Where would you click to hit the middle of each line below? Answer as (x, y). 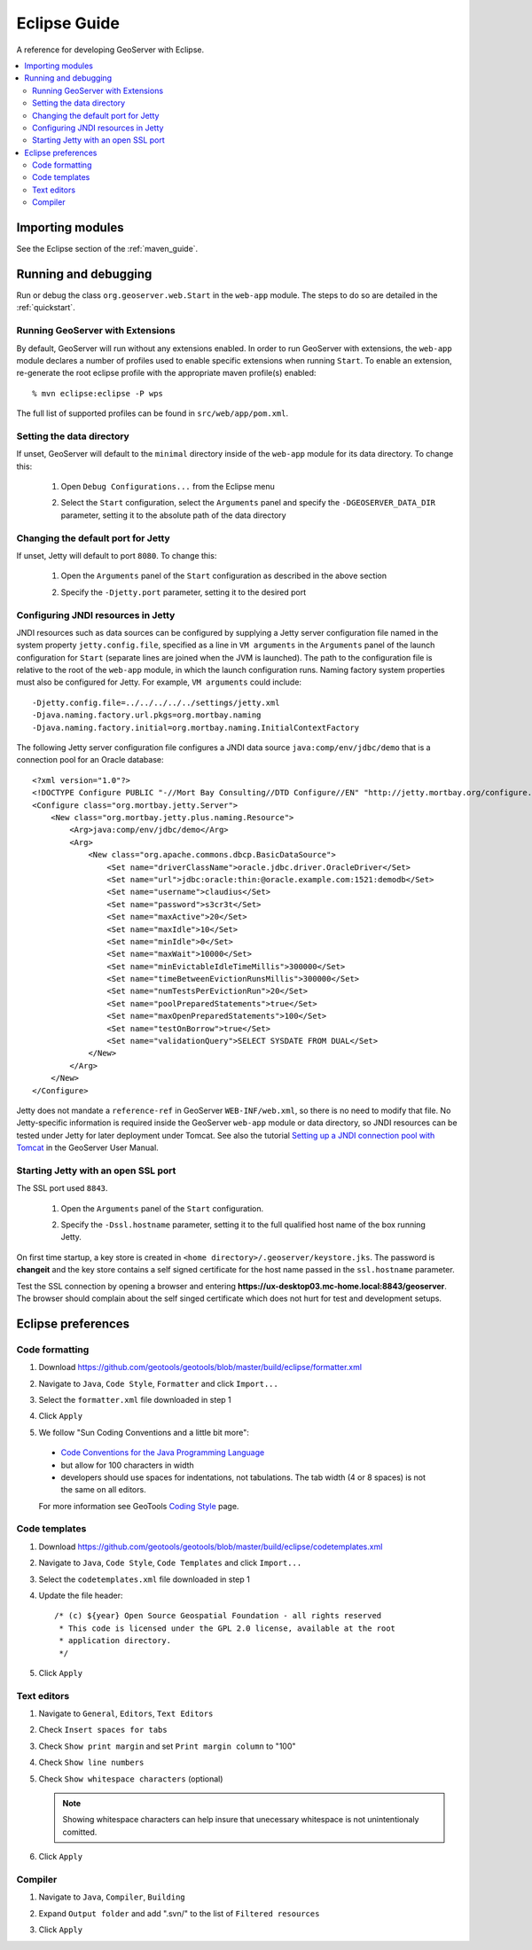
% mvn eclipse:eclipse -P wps (98, 393)
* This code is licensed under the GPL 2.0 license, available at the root (227, 1628)
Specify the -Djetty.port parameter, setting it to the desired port (184, 592)
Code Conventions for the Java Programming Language (163, 1453)
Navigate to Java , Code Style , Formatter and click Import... (158, 1383)
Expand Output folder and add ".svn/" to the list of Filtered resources (179, 1913)
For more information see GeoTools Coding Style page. (139, 1506)
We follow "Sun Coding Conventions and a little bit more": (144, 1432)
